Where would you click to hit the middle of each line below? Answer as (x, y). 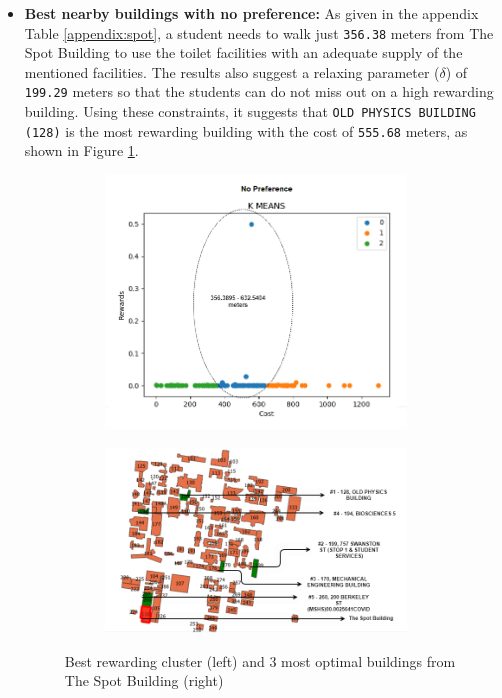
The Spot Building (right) (144, 680)
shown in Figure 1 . (81, 150)
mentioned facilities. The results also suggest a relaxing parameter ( (232, 71)
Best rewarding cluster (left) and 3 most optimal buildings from (260, 660)
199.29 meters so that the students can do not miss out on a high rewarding (259, 91)
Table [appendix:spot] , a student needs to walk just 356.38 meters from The (259, 32)
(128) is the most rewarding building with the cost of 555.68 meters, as (246, 130)
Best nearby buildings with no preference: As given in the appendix (251, 13)
